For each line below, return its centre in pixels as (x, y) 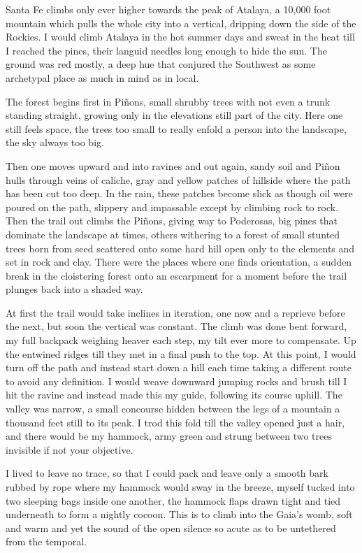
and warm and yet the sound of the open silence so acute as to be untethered (171, 527)
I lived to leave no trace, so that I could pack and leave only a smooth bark (167, 473)
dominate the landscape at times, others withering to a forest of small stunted (173, 234)
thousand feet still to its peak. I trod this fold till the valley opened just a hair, (175, 422)
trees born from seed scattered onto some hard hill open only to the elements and (180, 248)
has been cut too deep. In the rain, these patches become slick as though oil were (179, 193)
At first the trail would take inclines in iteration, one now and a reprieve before (175, 312)
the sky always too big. (55, 142)
